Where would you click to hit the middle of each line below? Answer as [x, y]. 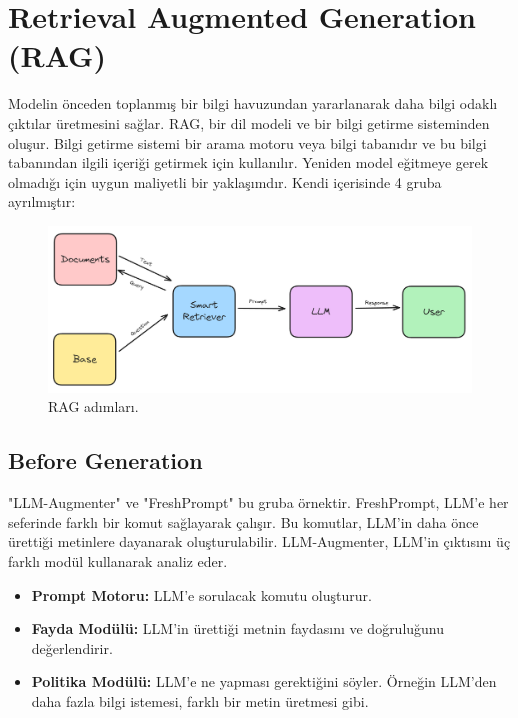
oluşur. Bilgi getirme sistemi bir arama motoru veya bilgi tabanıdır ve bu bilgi [247, 142]
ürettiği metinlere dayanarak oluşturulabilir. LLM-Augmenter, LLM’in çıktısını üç [259, 541]
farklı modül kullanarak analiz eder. [118, 560]
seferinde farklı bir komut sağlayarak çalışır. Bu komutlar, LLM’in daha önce [243, 521]
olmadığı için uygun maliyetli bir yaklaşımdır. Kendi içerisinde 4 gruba [225, 181]
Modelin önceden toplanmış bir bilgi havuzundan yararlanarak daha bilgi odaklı [253, 103]
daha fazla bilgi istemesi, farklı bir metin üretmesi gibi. [200, 700]
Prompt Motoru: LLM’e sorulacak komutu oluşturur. [201, 594]
